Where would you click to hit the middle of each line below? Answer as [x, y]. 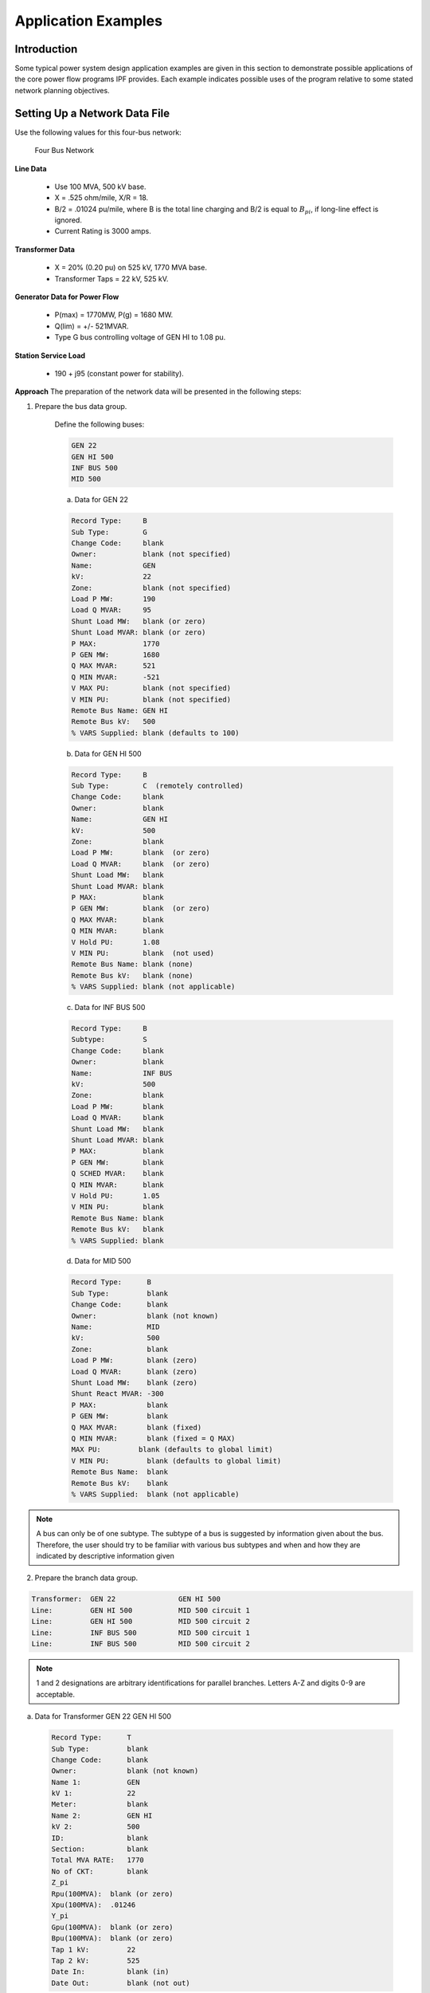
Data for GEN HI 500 [108, 753]
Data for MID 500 [103, 1261]
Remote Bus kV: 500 [113, 722]
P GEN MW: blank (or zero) [141, 908]
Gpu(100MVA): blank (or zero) [113, 1927]
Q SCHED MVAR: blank [118, 1173]
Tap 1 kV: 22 [94, 1950]
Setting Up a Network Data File [92, 113]
